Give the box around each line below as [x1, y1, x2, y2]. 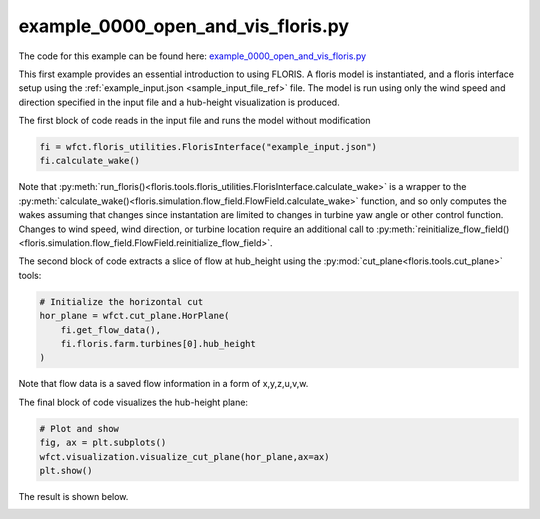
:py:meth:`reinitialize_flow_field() [376, 223, 510, 235]
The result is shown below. [18, 490, 129, 502]
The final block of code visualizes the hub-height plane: [18, 396, 249, 408]
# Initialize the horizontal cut [39, 296, 204, 307]
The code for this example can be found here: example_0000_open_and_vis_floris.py [18, 50, 367, 62]
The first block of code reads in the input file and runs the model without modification [18, 115, 371, 127]
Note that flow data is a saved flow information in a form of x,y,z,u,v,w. [18, 378, 309, 390]
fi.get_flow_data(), [60, 324, 162, 335]
